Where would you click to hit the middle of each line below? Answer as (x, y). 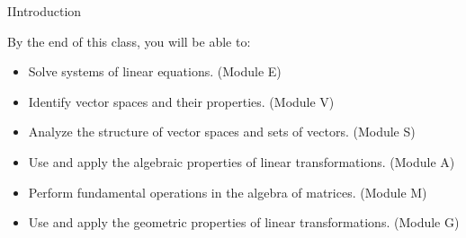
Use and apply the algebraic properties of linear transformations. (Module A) (242, 161)
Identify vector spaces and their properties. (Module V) (181, 101)
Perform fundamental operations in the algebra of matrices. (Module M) (228, 192)
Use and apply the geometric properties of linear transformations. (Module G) (244, 222)
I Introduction (45, 11)
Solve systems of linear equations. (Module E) (155, 71)
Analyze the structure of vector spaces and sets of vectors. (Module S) (222, 132)
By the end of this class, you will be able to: (129, 41)
